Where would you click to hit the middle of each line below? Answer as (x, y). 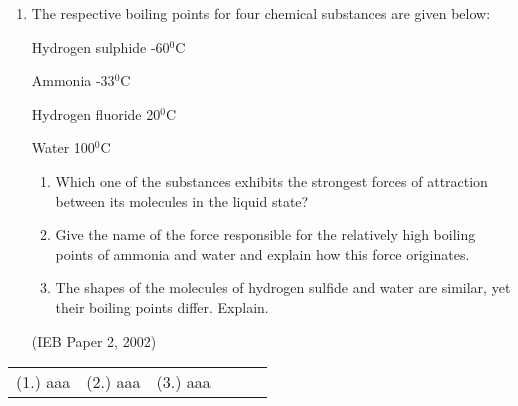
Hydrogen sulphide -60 (100, 46)
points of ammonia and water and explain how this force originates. (262, 253)
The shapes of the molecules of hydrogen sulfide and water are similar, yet (283, 287)
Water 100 (63, 147)
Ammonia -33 (73, 80)
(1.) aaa (43, 382)
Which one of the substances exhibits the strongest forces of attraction (271, 180)
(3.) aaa (183, 382)
